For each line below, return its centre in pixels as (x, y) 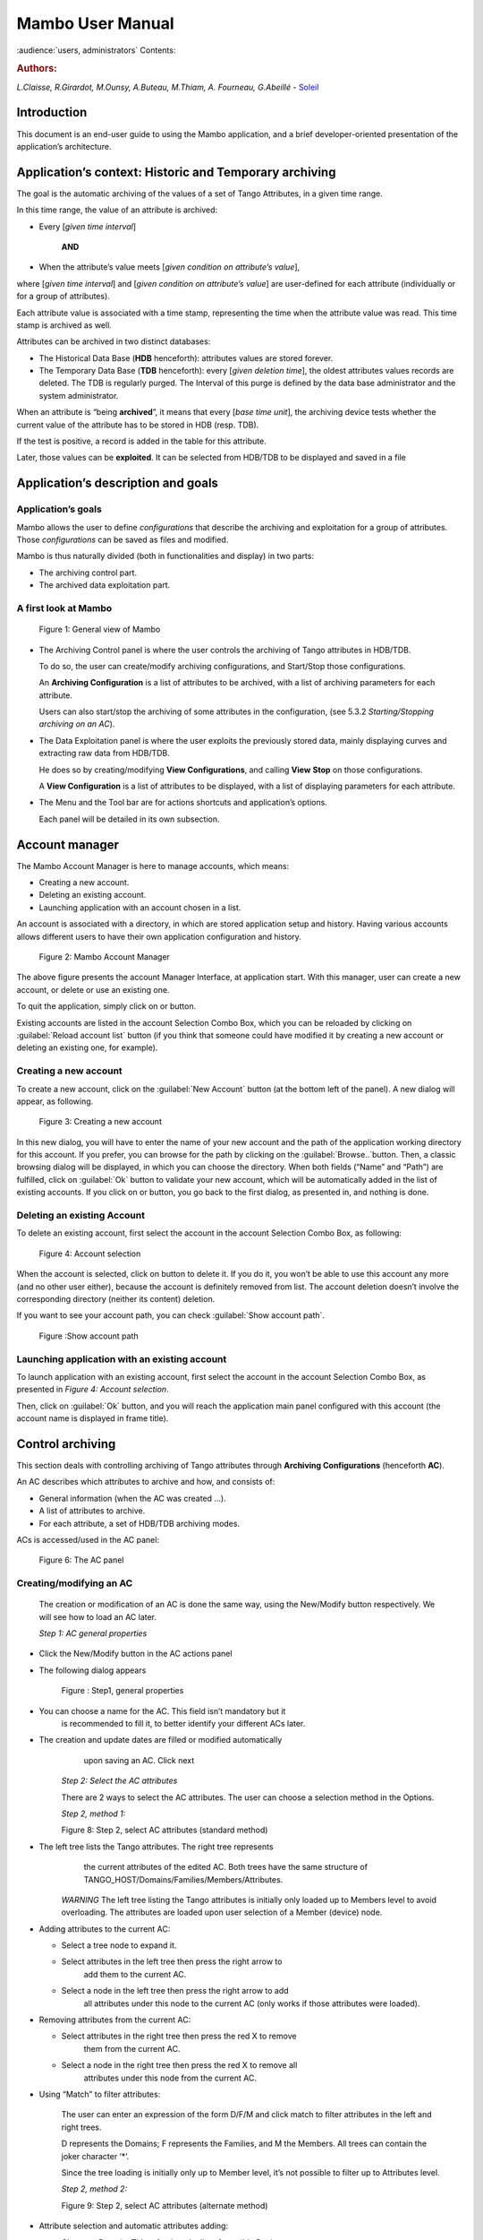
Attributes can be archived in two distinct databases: (114, 341)
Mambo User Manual (95, 23)
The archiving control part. (88, 573)
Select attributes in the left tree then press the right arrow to (172, 1961)
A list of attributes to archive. (92, 1511)
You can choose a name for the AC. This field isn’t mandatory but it (162, 1710)
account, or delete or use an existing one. (93, 989)
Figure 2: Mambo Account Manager (104, 957)
